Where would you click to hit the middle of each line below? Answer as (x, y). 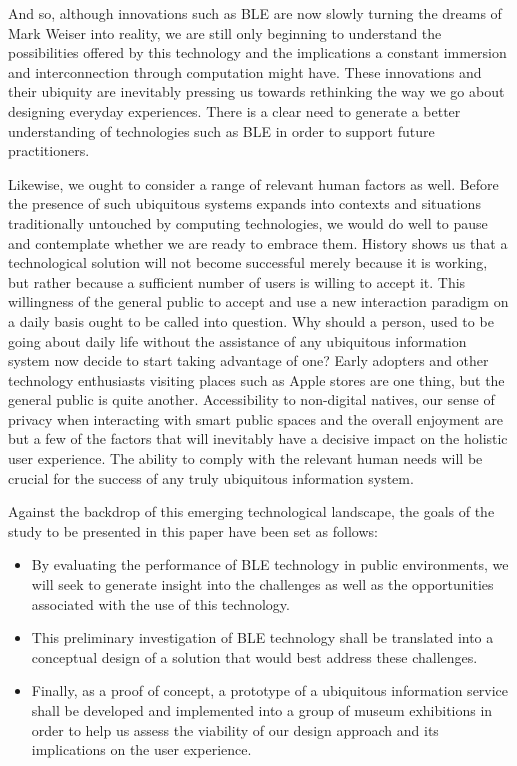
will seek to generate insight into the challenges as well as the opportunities (262, 584)
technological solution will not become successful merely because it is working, (248, 262)
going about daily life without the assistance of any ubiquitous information (237, 340)
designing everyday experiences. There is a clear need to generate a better (234, 110)
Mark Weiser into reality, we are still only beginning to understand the (225, 32)
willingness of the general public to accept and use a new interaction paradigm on (258, 301)
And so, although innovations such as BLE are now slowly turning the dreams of (255, 13)
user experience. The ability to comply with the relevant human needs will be (245, 458)
